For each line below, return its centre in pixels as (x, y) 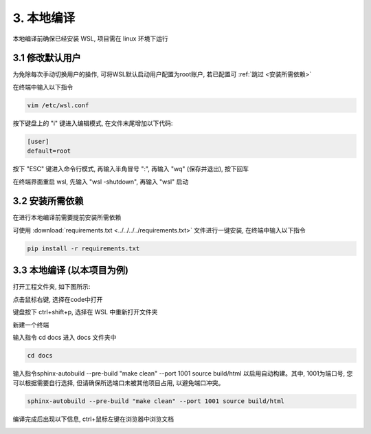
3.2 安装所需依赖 (48, 201)
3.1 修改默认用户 (47, 58)
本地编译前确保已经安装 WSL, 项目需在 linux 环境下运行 (90, 39)
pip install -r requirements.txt (83, 248)
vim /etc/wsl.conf (58, 105)
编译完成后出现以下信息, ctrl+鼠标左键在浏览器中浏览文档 (93, 419)
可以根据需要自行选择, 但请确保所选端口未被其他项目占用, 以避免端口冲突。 (119, 383)
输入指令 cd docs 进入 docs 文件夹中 (65, 337)
